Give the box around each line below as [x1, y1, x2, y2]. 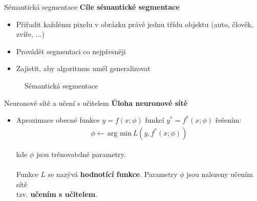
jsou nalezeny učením [186, 168, 253, 179]
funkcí [145, 115, 164, 125]
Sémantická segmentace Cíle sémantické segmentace [4, 2, 180, 12]
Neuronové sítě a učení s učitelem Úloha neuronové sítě [4, 97, 188, 108]
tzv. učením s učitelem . [16, 189, 98, 199]
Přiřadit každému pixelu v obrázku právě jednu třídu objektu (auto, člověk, [16, 18, 253, 29]
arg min [107, 129, 132, 137]
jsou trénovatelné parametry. [36, 148, 126, 159]
